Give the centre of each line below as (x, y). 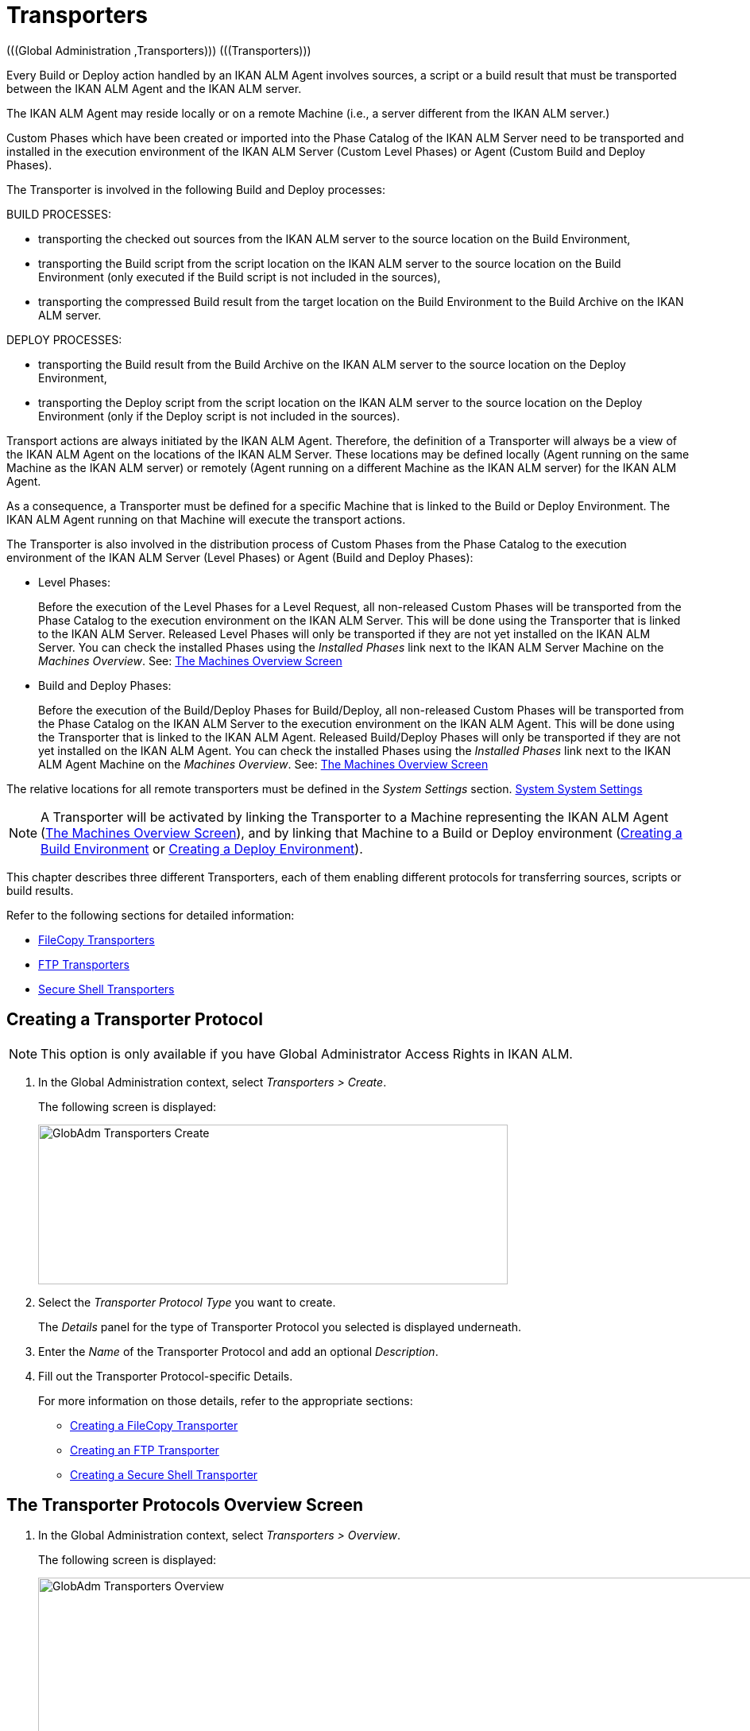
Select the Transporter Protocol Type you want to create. (187, 1302)
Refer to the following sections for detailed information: (151, 915)
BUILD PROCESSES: (59, 214)
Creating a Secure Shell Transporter (164, 1474)
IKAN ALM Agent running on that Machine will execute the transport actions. (206, 519)
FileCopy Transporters (97, 939)
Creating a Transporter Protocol (135, 1020)
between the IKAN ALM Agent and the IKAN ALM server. (154, 88)
